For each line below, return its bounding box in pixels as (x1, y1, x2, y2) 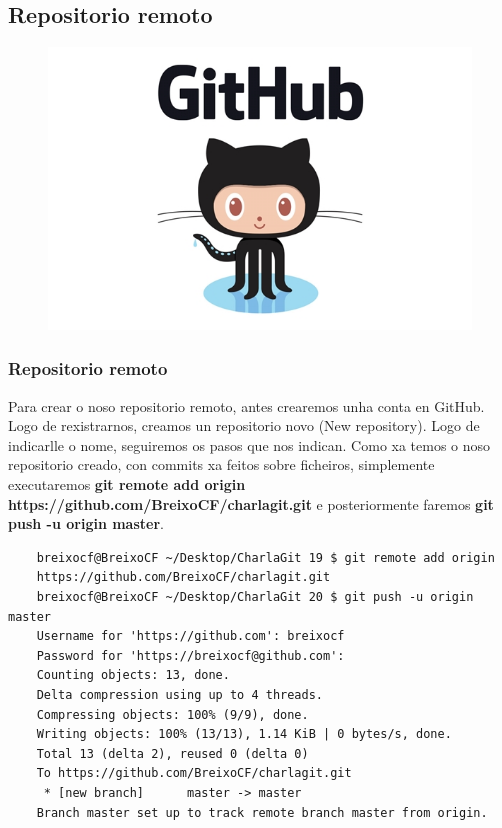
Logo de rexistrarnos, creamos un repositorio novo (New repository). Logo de (8, 415, 480, 436)
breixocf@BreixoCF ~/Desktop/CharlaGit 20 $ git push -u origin (36, 590, 474, 605)
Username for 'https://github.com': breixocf (36, 629, 345, 644)
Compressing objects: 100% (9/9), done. (36, 707, 309, 722)
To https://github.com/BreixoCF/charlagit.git (36, 766, 352, 781)
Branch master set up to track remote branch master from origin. (36, 805, 488, 820)
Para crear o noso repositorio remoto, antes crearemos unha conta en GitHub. (8, 395, 485, 416)
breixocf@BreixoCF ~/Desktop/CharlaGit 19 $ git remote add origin (36, 550, 495, 565)
